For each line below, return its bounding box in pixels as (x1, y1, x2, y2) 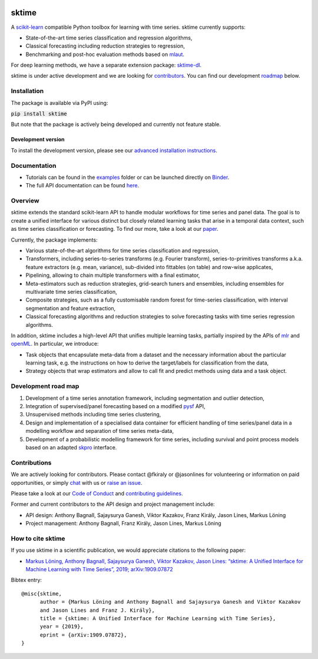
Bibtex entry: (11, 577, 42, 584)
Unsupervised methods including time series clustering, (25, 411, 161, 418)
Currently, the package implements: (11, 236, 98, 243)
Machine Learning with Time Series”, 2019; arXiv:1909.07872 (25, 565, 173, 572)
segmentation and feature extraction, (25, 304, 116, 312)
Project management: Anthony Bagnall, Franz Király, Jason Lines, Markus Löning (25, 520, 222, 527)
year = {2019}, (39, 623, 84, 630)
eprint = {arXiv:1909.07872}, (39, 631, 127, 638)
